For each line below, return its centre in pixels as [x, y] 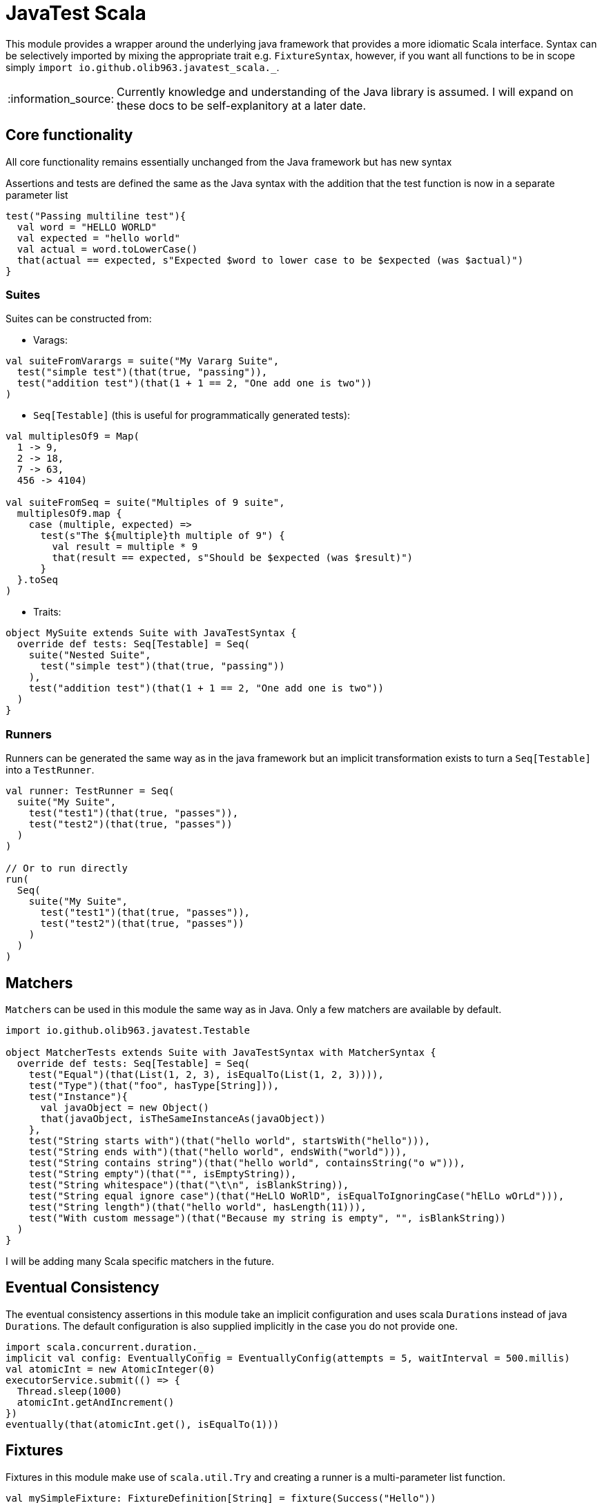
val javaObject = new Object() [125, 1107]
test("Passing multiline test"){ [96, 216]
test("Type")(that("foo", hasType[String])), [154, 1085]
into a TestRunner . [50, 770]
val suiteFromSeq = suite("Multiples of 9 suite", [145, 503]
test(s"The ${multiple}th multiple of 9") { [163, 536]
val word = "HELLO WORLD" [87, 227]
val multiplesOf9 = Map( [72, 436]
